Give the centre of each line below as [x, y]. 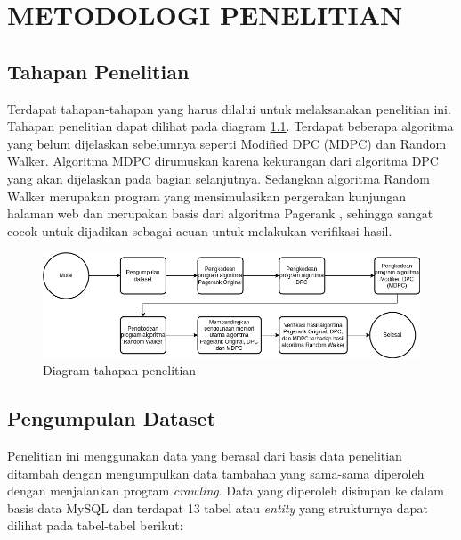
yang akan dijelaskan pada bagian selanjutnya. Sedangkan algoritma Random [218, 178]
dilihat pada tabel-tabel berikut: [95, 525]
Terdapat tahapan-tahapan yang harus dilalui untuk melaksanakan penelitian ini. [229, 108]
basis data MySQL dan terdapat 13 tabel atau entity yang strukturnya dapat [218, 507]
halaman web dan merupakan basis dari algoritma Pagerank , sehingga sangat [220, 213]
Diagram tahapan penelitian [120, 370]
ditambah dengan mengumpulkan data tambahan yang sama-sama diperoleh [216, 473]
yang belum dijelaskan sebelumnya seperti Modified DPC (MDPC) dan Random [227, 143]
